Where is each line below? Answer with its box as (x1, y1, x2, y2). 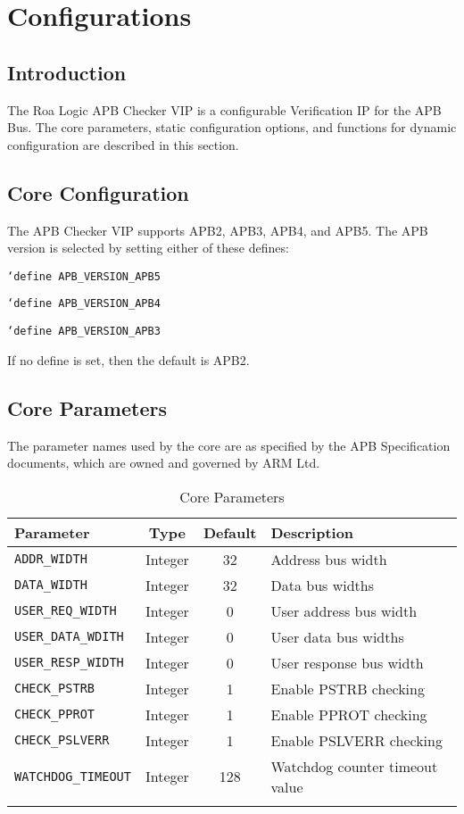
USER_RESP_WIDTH (14, 655, 124, 670)
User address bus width (270, 600, 418, 621)
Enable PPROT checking (270, 703, 427, 725)
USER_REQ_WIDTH (14, 603, 117, 619)
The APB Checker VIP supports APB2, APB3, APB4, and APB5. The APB (7, 220, 428, 239)
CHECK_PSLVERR (14, 733, 110, 748)
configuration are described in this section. (7, 135, 239, 154)
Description (270, 521, 354, 543)
